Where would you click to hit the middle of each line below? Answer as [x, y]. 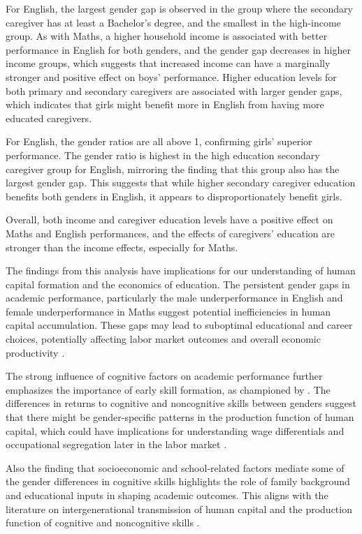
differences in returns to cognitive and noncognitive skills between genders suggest [181, 403]
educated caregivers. [49, 118]
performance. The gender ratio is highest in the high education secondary [163, 155]
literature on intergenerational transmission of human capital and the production [179, 509]
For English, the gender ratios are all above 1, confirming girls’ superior [159, 141]
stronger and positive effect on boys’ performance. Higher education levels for [171, 76]
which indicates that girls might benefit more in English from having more [165, 104]
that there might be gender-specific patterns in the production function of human [180, 417]
